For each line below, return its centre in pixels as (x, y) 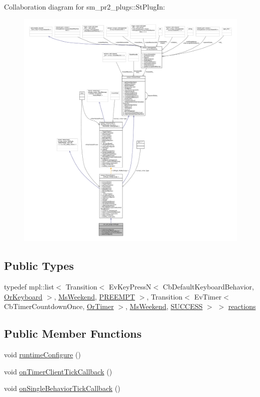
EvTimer (208, 296)
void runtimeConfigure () (42, 354)
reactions (242, 306)
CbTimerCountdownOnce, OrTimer (59, 306)
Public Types (39, 266)
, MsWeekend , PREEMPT (94, 296)
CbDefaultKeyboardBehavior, (208, 286)
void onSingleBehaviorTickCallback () (62, 388)
